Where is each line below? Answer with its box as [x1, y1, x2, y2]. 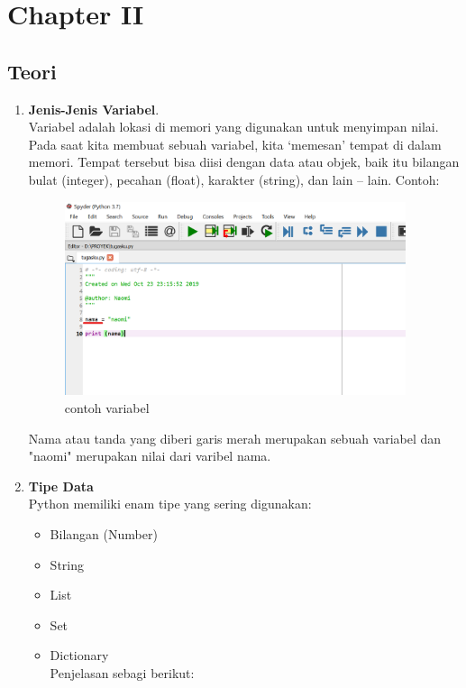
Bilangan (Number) [50, 524, 158, 543]
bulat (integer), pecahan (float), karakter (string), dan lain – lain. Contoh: [28, 170, 440, 188]
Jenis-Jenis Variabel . [28, 99, 160, 118]
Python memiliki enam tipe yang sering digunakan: [28, 494, 312, 513]
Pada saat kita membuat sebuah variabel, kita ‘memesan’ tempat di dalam [28, 134, 442, 153]
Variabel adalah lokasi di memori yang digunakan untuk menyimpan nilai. [28, 117, 439, 136]
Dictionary [50, 646, 109, 665]
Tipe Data [28, 476, 94, 495]
